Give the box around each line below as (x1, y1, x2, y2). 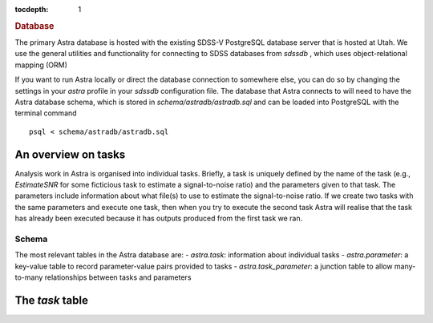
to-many (14, 273, 43, 282)
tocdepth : (14, 5, 49, 14)
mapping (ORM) (14, 60, 68, 70)
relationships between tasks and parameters (44, 273, 192, 282)
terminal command (14, 108, 77, 118)
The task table (14, 293, 88, 307)
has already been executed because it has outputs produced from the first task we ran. (14, 213, 303, 224)
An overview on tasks (14, 147, 126, 161)
